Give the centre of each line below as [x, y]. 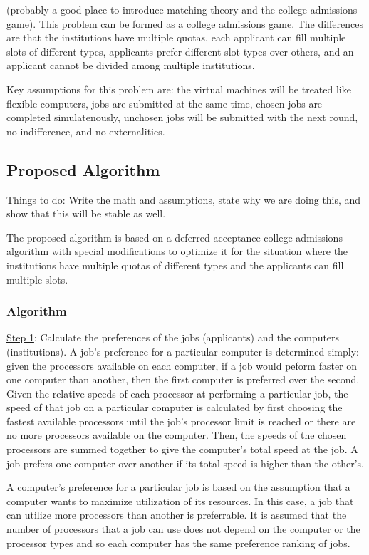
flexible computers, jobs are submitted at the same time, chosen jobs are [165, 103]
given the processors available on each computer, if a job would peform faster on [182, 365]
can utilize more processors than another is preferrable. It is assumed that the [177, 515]
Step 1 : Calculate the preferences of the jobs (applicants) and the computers [173, 337]
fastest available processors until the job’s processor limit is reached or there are [181, 421]
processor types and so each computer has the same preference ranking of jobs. [178, 543]
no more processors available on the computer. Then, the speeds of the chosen [177, 435]
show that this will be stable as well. [86, 213]
